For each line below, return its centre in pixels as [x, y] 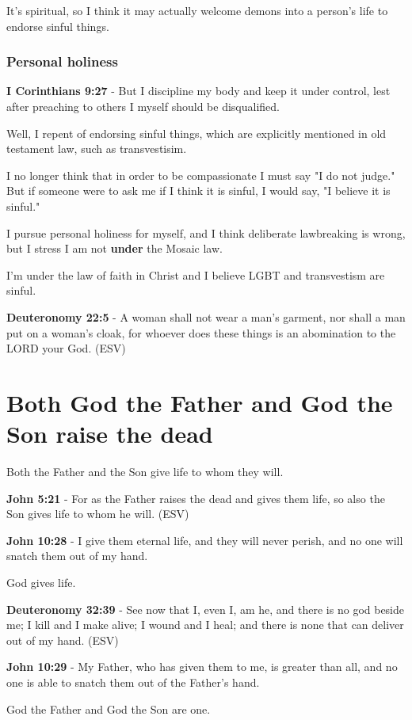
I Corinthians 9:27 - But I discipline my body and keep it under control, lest [198, 91]
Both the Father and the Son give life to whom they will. [145, 472]
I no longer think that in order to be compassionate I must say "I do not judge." [201, 175]
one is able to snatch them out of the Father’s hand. [133, 682]
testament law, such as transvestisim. [97, 149]
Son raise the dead [110, 434]
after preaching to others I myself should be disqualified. [143, 106]
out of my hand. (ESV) [63, 640]
